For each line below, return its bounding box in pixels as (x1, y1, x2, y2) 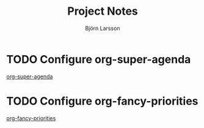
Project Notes (67, 4, 139, 18)
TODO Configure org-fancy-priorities (6, 94, 199, 108)
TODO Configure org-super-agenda (6, 52, 191, 66)
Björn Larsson (85, 24, 120, 32)
